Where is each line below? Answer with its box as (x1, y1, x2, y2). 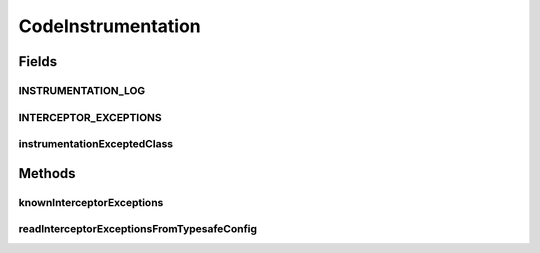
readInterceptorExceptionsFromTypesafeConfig (18, 222, 258, 236)
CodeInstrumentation (18, 15, 202, 37)
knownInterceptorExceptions (18, 195, 164, 209)
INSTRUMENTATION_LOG (18, 83, 146, 97)
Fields (18, 53, 58, 70)
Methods (18, 165, 76, 182)
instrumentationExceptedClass (18, 137, 174, 151)
